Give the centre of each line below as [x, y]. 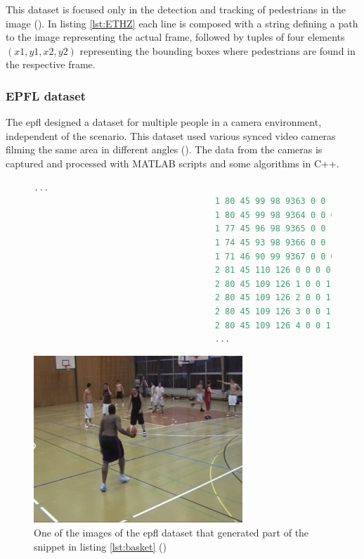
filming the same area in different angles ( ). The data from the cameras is [164, 149]
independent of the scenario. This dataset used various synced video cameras [171, 135]
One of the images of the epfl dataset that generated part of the [171, 532]
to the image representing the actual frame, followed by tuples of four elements [175, 37]
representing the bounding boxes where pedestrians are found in [217, 50]
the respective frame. [51, 64]
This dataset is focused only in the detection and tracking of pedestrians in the [176, 9]
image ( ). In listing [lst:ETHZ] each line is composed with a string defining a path [182, 23]
